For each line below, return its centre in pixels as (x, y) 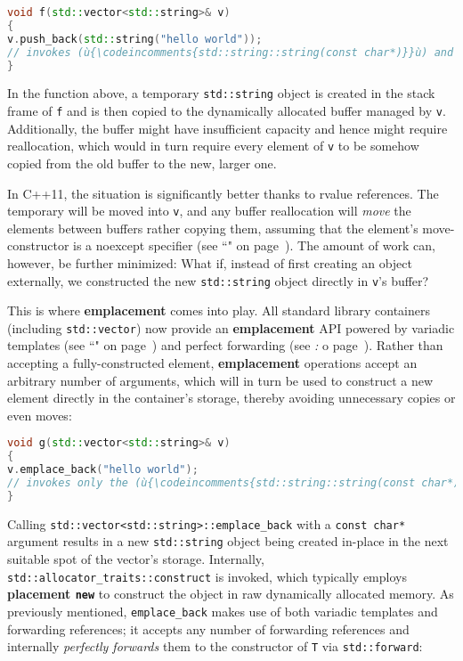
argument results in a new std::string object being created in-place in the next (228, 541)
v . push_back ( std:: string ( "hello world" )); (135, 39)
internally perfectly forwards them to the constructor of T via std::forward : (215, 646)
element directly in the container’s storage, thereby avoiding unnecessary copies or (231, 398)
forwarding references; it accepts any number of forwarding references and (208, 628)
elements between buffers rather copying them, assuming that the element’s (213, 228)
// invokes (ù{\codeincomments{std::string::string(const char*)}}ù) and (231, 52)
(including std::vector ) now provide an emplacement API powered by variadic (231, 327)
